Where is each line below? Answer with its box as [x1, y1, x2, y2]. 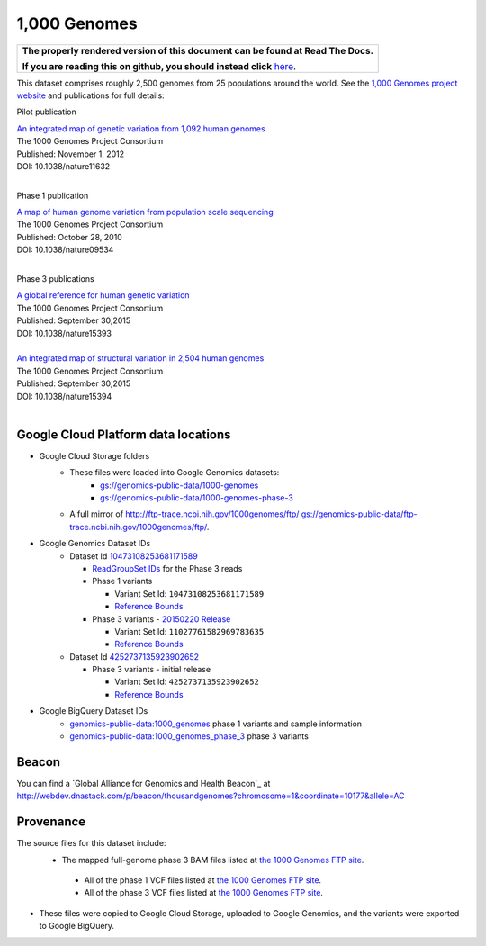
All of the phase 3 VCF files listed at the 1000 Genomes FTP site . [84, 887, 324, 898]
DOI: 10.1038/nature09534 [16, 244, 114, 256]
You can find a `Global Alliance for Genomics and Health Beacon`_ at [16, 778, 271, 788]
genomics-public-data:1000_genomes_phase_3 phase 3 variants [69, 731, 310, 742]
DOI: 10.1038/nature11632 [16, 160, 111, 171]
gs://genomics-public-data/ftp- [301, 509, 418, 519]
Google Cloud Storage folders [39, 450, 150, 461]
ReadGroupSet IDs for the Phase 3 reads [92, 563, 243, 573]
